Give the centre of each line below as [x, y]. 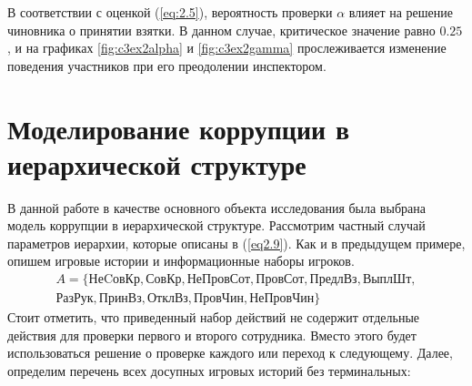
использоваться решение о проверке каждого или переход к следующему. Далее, [230, 353]
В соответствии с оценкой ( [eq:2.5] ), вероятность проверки [170, 12]
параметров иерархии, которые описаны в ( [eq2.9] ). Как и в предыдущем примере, [236, 243]
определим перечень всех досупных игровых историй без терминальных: [209, 370]
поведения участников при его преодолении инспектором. [167, 65]
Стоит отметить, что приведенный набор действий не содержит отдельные [214, 317]
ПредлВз [333, 280]
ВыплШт [387, 280]
